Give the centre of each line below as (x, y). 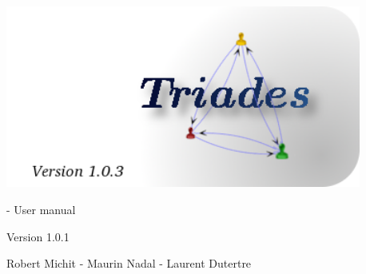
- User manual (41, 209)
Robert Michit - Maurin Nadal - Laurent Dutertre (129, 263)
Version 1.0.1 (38, 236)
